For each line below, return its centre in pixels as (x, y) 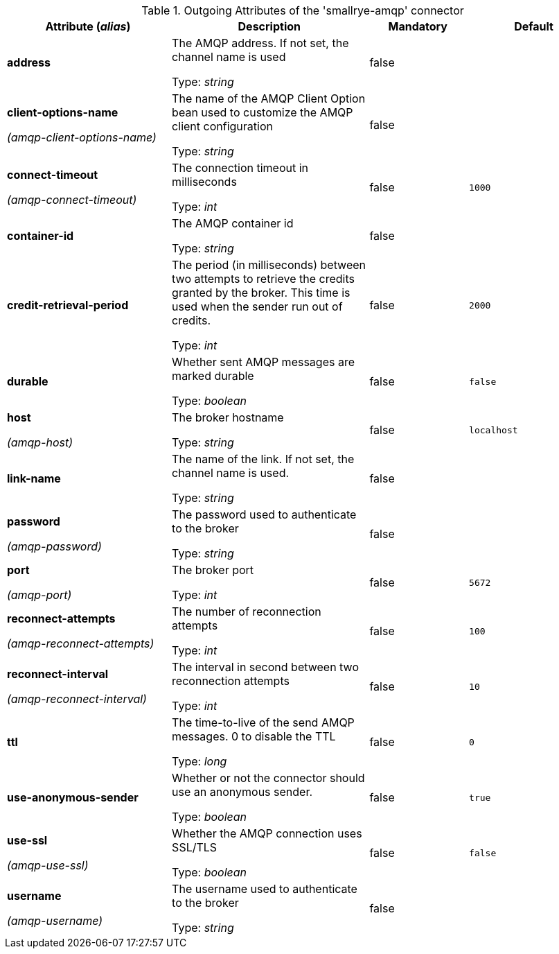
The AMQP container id (233, 223)
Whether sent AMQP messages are (263, 362)
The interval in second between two (265, 667)
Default (534, 26)
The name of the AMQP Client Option (269, 98)
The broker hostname (228, 417)
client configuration (222, 126)
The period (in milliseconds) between (269, 265)
